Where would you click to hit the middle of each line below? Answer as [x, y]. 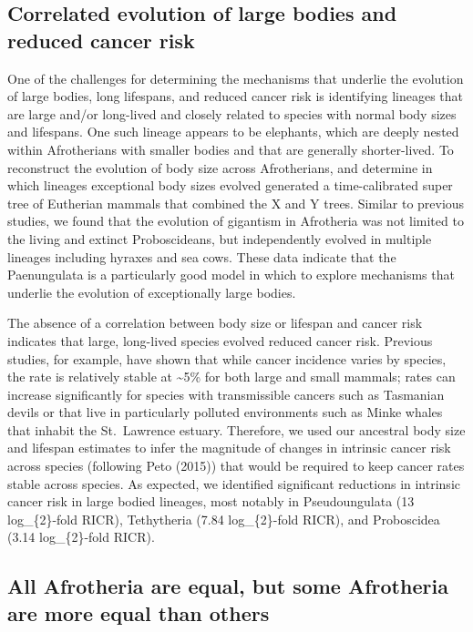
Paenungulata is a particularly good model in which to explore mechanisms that [231, 275]
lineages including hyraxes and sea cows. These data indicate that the [202, 256]
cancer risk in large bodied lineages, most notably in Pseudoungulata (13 [211, 501]
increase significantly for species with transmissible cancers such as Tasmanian [226, 394]
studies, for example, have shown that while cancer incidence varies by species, [227, 358]
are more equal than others [139, 612]
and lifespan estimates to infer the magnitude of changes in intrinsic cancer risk [229, 448]
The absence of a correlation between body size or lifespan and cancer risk [215, 323]
